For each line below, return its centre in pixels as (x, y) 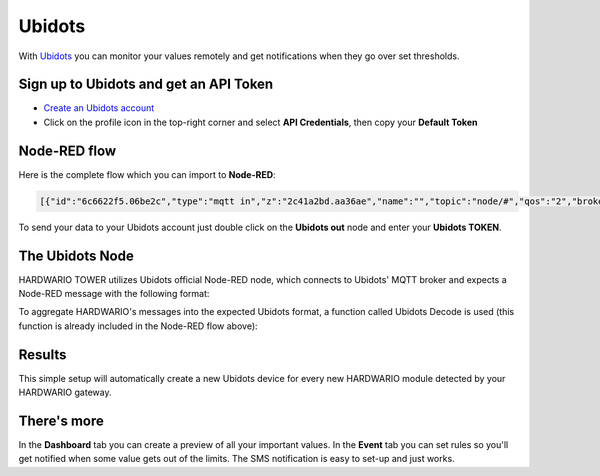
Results (42, 354)
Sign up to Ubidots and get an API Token (146, 84)
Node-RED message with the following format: (114, 294)
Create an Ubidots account (99, 108)
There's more (61, 420)
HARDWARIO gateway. (65, 392)
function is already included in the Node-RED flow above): (138, 326)
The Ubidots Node (76, 255)
